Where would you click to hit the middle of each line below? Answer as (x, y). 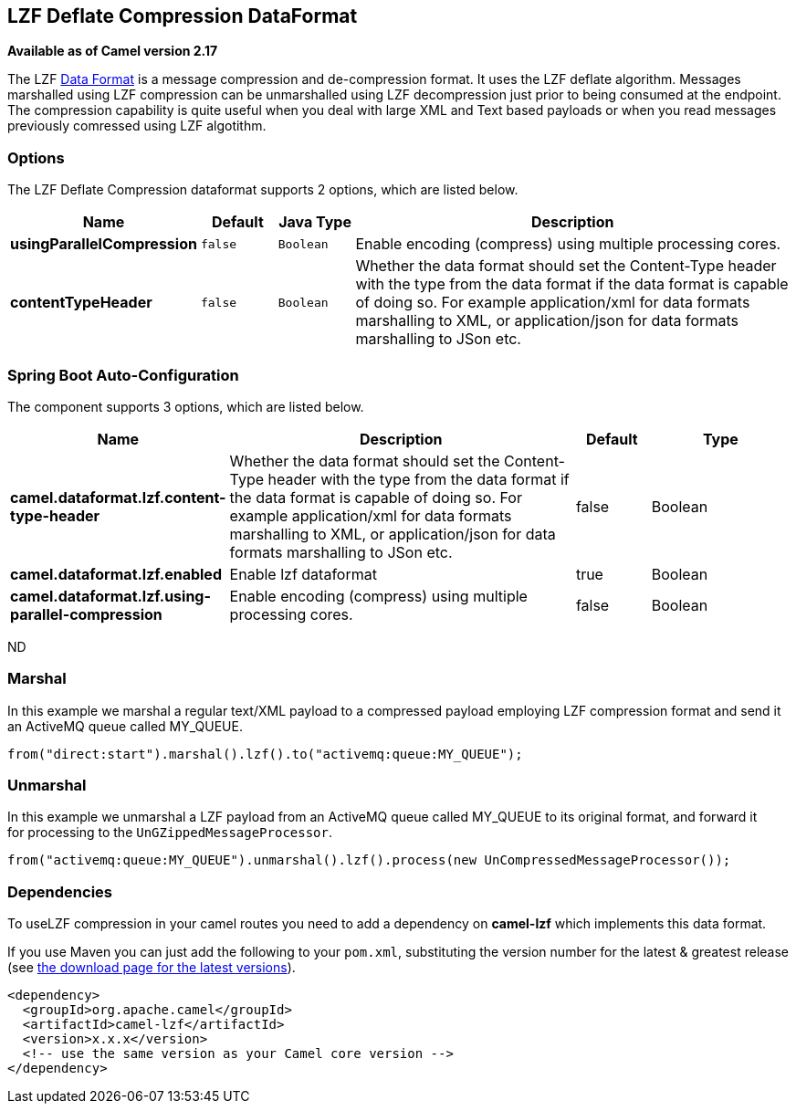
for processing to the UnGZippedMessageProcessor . (170, 833)
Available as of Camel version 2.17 (113, 51)
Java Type (315, 222)
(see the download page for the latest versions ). (152, 968)
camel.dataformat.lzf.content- (118, 497)
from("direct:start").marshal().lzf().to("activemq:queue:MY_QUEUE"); (265, 754)
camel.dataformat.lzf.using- (110, 596)
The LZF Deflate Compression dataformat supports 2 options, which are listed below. (263, 190)
